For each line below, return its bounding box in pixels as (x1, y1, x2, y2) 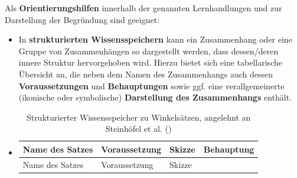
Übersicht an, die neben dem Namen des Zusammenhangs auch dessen (18, 67, 273, 80)
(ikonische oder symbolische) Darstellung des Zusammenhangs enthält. (18, 91, 292, 103)
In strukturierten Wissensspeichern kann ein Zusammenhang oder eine (18, 33, 292, 46)
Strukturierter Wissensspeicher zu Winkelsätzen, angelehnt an (26, 111, 251, 123)
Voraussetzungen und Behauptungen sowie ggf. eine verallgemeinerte (18, 79, 285, 92)
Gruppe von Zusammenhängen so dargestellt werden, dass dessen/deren (18, 44, 279, 57)
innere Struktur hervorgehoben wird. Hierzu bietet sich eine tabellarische (18, 56, 282, 69)
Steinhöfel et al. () (105, 122, 172, 135)
